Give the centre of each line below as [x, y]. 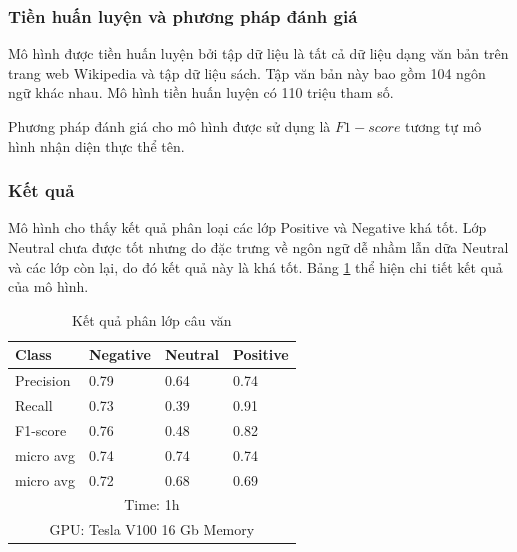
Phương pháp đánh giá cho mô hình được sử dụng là [169, 126]
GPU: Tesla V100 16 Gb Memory [152, 529]
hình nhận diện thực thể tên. [96, 145]
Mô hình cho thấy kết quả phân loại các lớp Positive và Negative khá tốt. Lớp [247, 227]
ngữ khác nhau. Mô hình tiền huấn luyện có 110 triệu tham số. [201, 92]
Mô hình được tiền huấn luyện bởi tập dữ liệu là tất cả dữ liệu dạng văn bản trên [258, 53]
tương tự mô [443, 126]
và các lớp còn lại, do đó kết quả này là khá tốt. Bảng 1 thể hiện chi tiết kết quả [255, 266]
